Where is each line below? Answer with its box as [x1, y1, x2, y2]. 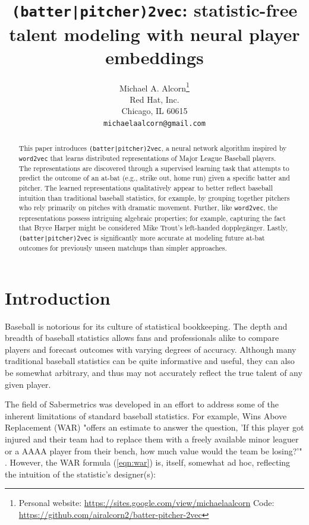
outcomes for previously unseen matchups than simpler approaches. [18, 243, 227, 253]
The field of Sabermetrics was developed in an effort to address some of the [5, 398, 279, 410]
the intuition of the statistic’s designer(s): [5, 467, 156, 480]
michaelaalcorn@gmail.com [103, 119, 206, 128]
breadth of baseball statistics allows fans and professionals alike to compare [5, 331, 279, 344]
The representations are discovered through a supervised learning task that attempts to [18, 163, 289, 173]
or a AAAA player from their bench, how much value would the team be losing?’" [5, 444, 302, 457]
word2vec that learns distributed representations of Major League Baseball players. [18, 153, 276, 163]
